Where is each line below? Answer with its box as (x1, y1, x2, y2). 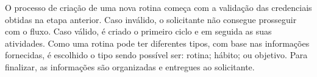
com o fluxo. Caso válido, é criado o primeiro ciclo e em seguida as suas (5, 25, 272, 38)
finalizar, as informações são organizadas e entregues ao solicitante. (5, 60, 255, 73)
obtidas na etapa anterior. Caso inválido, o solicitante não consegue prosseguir (5, 13, 297, 25)
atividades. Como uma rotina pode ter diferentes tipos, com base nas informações (5, 36, 310, 49)
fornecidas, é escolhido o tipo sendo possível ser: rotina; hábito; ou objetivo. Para (5, 49, 308, 61)
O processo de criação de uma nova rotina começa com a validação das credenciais (5, 1, 312, 13)
